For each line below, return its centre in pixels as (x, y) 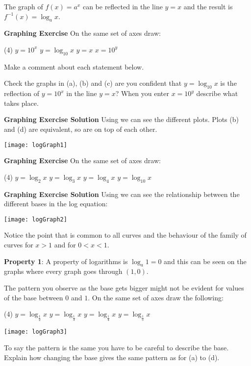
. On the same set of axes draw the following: (156, 297)
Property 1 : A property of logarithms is (66, 261)
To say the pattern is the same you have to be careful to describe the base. (116, 348)
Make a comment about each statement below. (74, 66)
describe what (217, 93)
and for (65, 245)
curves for (19, 245)
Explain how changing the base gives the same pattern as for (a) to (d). (112, 357)
